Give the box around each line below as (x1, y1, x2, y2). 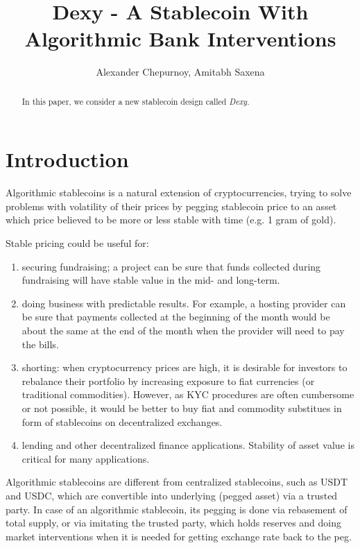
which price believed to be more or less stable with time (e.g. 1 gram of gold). (6, 212, 336, 227)
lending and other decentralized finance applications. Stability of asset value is (22, 438, 354, 452)
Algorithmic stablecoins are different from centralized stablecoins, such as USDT (6, 474, 348, 489)
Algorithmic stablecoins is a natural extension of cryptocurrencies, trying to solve (6, 185, 352, 200)
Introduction (6, 145, 129, 173)
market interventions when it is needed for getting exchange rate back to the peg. (6, 529, 352, 543)
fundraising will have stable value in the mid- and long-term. (22, 273, 280, 287)
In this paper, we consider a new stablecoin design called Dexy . (22, 95, 250, 107)
